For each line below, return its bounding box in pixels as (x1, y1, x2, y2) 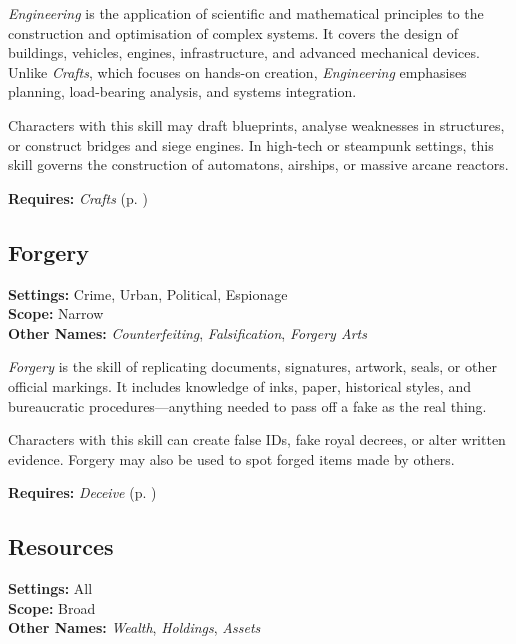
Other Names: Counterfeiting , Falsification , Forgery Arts (8, 322, 367, 343)
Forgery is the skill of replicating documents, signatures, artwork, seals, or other (8, 356, 497, 377)
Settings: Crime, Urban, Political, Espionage (8, 283, 288, 304)
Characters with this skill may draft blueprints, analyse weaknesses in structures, (8, 114, 505, 135)
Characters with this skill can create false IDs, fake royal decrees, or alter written (8, 429, 506, 450)
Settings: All (8, 578, 93, 599)
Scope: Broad (8, 597, 96, 618)
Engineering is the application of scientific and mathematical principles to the (8, 3, 484, 23)
